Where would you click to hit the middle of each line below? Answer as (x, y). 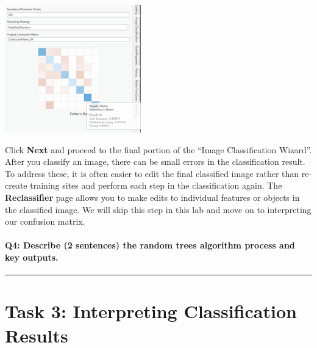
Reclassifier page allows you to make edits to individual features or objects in (152, 197)
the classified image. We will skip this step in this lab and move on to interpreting (158, 209)
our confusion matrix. (45, 221)
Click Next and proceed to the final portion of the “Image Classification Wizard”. (158, 149)
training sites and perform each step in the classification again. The (156, 185)
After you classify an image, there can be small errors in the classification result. (155, 161)
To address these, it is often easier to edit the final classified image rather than (152, 173)
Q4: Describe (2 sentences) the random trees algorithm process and (150, 245)
